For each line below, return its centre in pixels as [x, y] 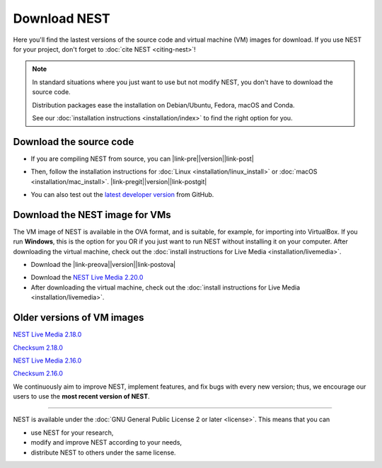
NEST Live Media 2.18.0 [47, 335]
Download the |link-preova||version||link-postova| [103, 265]
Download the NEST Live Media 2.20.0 [87, 278]
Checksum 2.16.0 [38, 373]
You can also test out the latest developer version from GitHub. [122, 194]
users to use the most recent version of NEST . [81, 396]
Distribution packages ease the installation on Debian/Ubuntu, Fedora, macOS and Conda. [163, 105]
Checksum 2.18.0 [38, 348]
